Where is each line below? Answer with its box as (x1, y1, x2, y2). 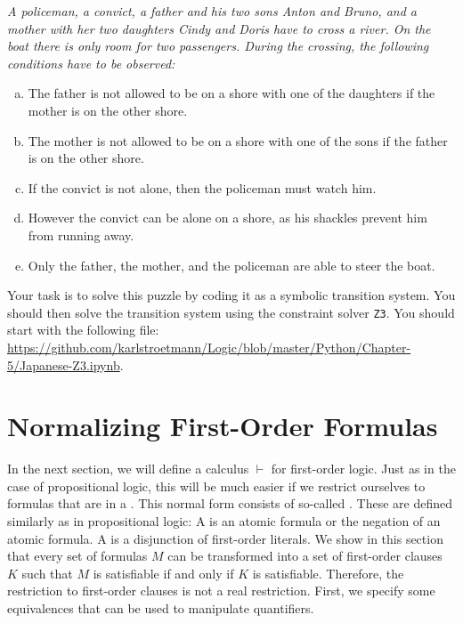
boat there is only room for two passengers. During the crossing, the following (7, 36, 429, 55)
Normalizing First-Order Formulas (7, 408, 438, 444)
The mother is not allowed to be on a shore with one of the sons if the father (28, 131, 448, 150)
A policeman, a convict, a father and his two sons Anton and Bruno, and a (7, 2, 418, 20)
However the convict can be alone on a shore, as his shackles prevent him (28, 208, 427, 227)
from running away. (28, 225, 134, 244)
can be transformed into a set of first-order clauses (167, 546, 443, 565)
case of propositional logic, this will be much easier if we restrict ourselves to (7, 476, 426, 495)
